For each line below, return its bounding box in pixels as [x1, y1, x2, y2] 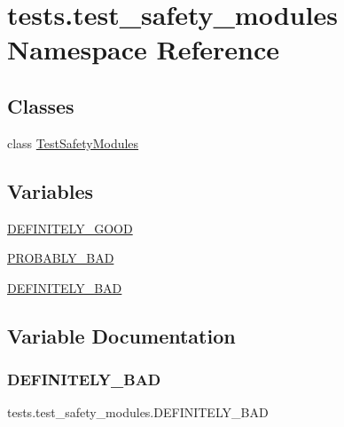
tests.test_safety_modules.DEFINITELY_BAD [7, 403, 269, 422]
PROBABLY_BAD [7, 249, 114, 267]
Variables [7, 177, 94, 204]
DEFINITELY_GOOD [7, 218, 133, 237]
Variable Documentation [7, 321, 236, 349]
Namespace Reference [7, 31, 279, 67]
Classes [7, 91, 74, 119]
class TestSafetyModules [7, 133, 139, 152]
